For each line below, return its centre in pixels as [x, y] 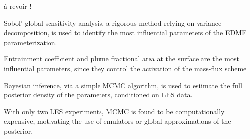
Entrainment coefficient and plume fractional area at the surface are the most [122, 59]
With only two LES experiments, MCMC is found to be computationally [114, 111]
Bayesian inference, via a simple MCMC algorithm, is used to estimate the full [123, 85]
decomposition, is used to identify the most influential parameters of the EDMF [125, 32]
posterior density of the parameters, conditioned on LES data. [98, 95]
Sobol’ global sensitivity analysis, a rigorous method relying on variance [113, 23]
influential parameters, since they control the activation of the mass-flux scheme [125, 68]
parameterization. [31, 42]
